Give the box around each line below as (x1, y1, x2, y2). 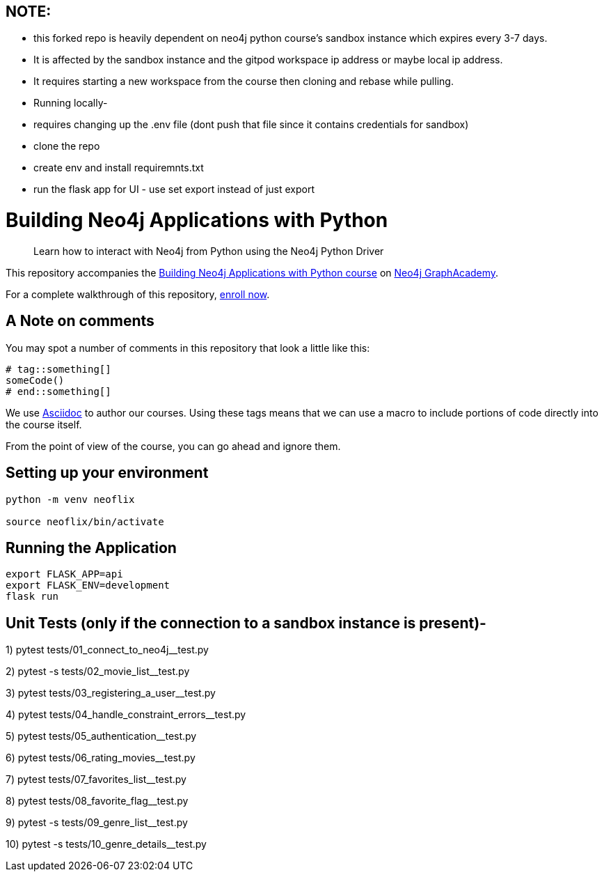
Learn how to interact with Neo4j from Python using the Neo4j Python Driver (33, 245, 384, 257)
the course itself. (6, 418, 82, 430)
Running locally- (33, 97, 108, 109)
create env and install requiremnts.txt (33, 162, 204, 174)
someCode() (6, 374, 65, 386)
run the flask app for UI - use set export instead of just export (33, 183, 315, 196)
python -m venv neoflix (6, 493, 135, 505)
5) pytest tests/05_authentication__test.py (6, 730, 197, 743)
